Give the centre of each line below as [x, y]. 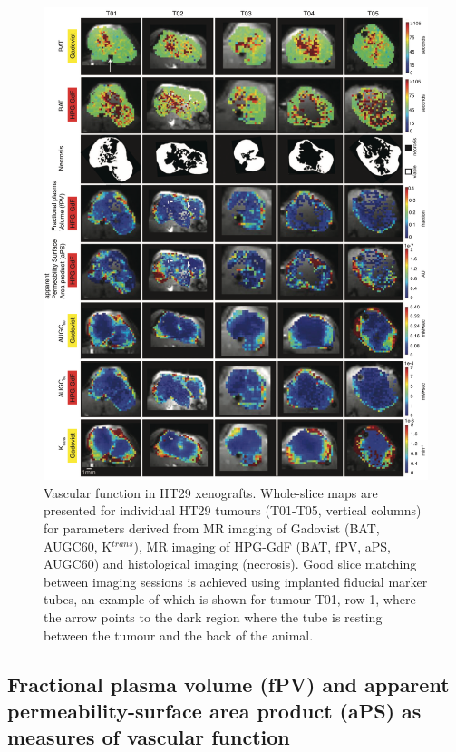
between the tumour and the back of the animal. [179, 635]
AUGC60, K [78, 546]
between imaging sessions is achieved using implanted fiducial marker [236, 581]
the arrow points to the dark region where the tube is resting [213, 616]
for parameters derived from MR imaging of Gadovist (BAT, [212, 528]
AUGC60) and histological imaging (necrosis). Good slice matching [230, 564]
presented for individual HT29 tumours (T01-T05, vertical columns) [233, 510]
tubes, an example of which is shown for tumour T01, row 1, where [230, 599]
